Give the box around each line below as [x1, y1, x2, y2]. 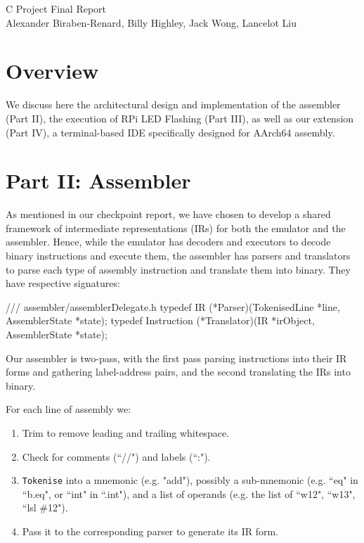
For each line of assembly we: [6, 402, 131, 416]
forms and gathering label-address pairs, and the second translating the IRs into [6, 364, 351, 379]
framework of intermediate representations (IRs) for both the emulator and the [6, 220, 346, 235]
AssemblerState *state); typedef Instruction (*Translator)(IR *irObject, [6, 313, 315, 328]
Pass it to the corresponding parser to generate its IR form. [22, 523, 279, 538]
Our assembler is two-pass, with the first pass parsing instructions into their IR [6, 350, 347, 365]
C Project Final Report [6, 1, 107, 15]
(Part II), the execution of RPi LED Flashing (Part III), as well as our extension [6, 110, 354, 125]
